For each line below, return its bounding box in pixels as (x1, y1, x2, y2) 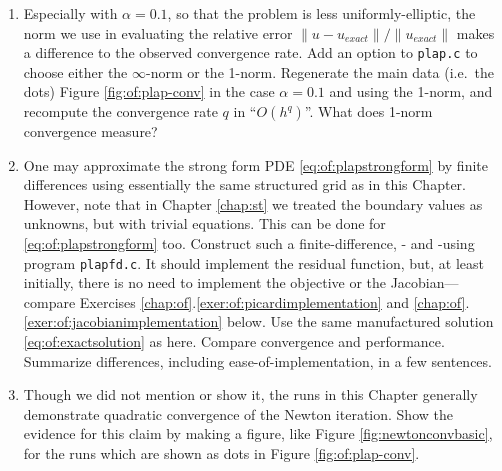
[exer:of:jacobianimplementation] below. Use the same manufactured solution (23, 311, 494, 332)
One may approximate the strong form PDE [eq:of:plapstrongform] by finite (23, 154, 488, 175)
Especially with (23, 3, 118, 23)
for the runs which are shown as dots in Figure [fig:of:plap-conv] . (23, 443, 420, 463)
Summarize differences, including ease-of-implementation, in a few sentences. (23, 350, 492, 371)
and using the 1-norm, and (329, 81, 493, 102)
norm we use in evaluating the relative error (23, 22, 293, 43)
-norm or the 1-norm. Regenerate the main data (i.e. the (146, 61, 495, 82)
